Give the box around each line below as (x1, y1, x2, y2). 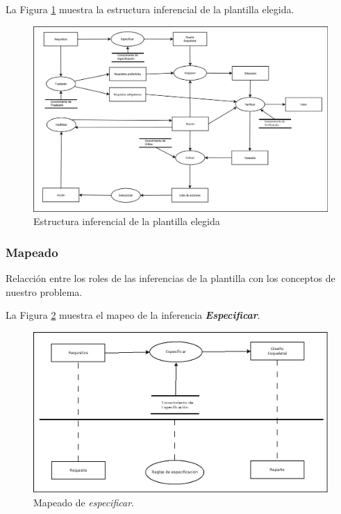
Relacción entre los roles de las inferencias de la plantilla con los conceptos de (6, 271, 335, 285)
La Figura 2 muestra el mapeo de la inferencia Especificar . (6, 308, 260, 322)
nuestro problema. (6, 284, 83, 299)
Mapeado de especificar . (33, 495, 134, 509)
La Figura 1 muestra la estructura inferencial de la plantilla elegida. (6, 2, 294, 16)
